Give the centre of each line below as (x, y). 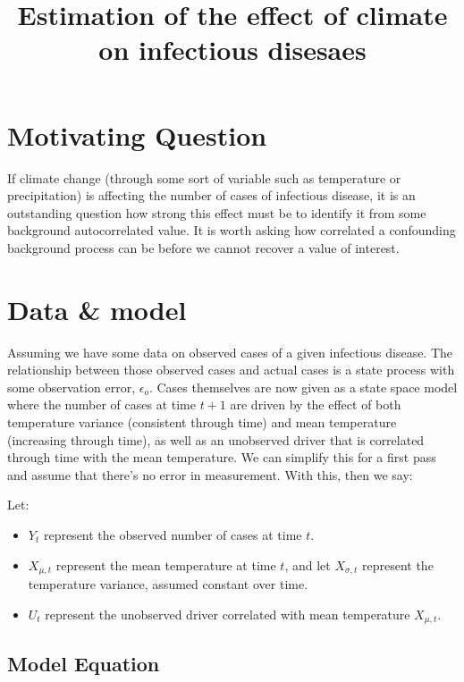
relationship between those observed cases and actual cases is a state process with (231, 370)
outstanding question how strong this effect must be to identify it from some (217, 212)
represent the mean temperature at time (166, 564)
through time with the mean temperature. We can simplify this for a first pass (222, 457)
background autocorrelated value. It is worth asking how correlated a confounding (232, 230)
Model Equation (84, 664)
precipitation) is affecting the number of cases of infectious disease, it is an (211, 195)
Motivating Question (137, 135)
